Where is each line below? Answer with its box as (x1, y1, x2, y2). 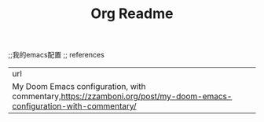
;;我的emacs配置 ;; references (8, 50, 104, 60)
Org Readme (90, 5, 174, 23)
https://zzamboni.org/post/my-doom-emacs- (60, 91, 233, 102)
